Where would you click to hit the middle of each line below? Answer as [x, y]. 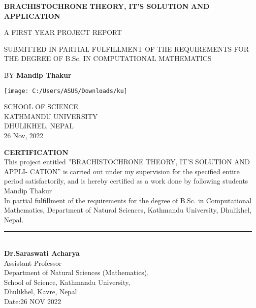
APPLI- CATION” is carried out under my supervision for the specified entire [122, 171]
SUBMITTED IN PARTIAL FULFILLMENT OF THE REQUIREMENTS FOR [127, 48]
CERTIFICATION [36, 152]
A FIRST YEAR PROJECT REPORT [63, 32]
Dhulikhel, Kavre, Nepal [41, 292]
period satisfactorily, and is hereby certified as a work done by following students [126, 181]
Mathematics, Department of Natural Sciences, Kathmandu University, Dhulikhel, [128, 210]
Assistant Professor [33, 262]
